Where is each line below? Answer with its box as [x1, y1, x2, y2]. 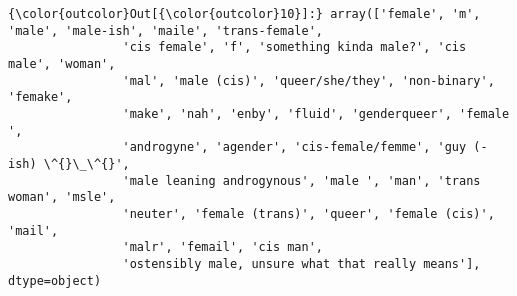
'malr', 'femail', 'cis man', [122, 240, 323, 255]
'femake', [8, 90, 73, 105]
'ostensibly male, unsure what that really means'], [122, 256, 481, 271]
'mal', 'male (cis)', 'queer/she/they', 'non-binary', [122, 73, 495, 88]
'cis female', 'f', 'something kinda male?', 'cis [122, 40, 467, 55]
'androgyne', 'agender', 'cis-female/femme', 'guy [122, 140, 467, 155]
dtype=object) [8, 273, 102, 288]
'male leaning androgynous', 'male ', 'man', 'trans [122, 173, 481, 188]
